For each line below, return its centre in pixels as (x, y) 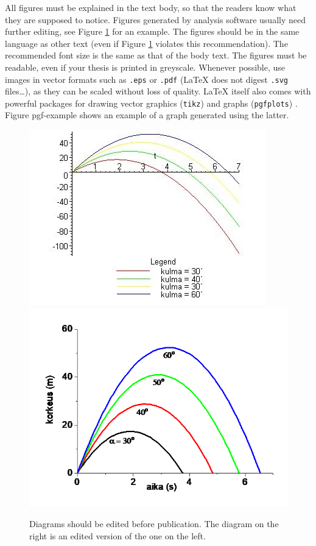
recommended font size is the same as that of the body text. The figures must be (156, 55)
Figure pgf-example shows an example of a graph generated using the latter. (147, 115)
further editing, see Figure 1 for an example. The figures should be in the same (152, 31)
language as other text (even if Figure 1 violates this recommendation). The (146, 43)
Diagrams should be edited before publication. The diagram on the (154, 523)
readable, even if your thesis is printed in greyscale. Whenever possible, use (145, 67)
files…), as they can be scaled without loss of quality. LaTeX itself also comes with (158, 91)
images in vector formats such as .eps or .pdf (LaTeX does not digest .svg (147, 79)
